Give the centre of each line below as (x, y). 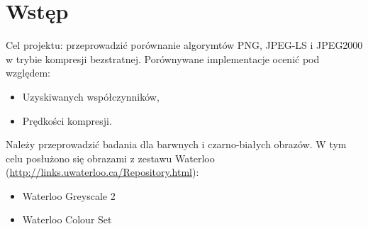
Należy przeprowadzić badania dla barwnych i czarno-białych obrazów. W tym (176, 144)
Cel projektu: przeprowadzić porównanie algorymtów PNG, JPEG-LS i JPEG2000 (184, 45)
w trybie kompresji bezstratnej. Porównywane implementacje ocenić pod (163, 58)
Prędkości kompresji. (67, 120)
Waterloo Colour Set (67, 219)
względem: (28, 73)
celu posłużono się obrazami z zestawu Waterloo (110, 158)
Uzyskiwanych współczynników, (91, 96)
